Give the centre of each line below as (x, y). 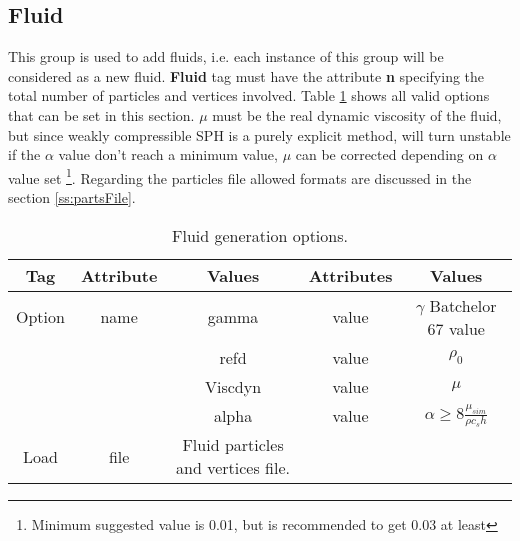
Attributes (350, 275)
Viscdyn (233, 386)
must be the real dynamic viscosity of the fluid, (357, 114)
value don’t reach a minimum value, (168, 154)
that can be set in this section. (101, 114)
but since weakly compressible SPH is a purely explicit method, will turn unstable (259, 134)
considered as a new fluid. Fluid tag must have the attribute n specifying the (246, 75)
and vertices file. (233, 468)
